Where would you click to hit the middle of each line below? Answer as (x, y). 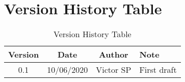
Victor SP (114, 70)
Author (113, 54)
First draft (158, 70)
